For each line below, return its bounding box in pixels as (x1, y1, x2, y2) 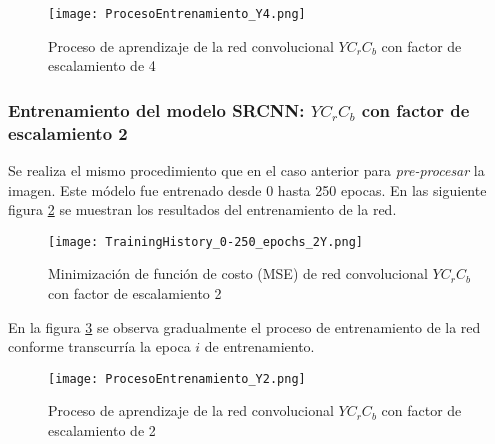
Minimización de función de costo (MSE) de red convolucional (48, 263, 428, 284)
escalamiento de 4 (48, 55, 156, 76)
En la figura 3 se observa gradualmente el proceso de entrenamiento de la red (8, 316, 481, 337)
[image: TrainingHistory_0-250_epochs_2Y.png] (48, 234, 363, 249)
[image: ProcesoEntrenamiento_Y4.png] (48, 7, 306, 21)
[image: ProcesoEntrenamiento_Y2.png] (48, 371, 306, 386)
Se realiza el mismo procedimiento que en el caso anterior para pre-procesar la (8, 159, 485, 180)
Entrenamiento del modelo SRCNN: (8, 97, 305, 122)
